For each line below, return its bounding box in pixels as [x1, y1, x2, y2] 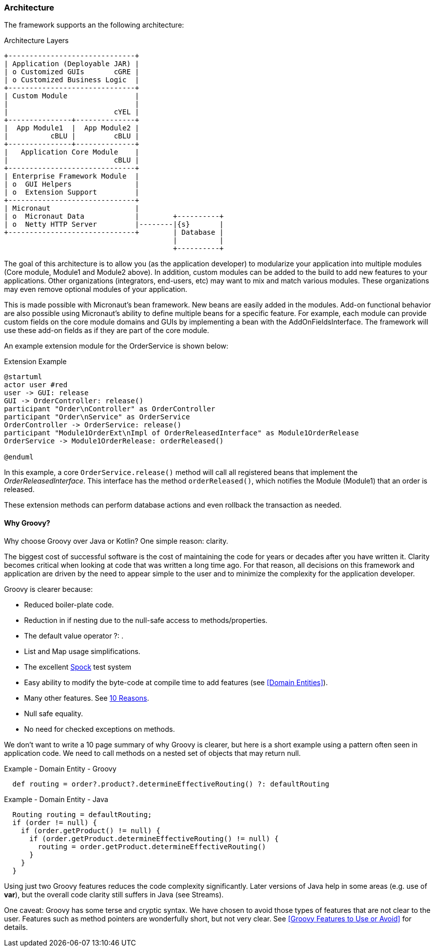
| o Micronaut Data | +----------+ [4, 212, 224, 221]
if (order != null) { [12, 818, 97, 827]
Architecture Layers [4, 36, 69, 45]
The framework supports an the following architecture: [4, 21, 184, 30]
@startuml [4, 373, 42, 381]
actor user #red [4, 381, 68, 389]
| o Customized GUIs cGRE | [4, 68, 139, 76]
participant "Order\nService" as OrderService [4, 413, 190, 421]
